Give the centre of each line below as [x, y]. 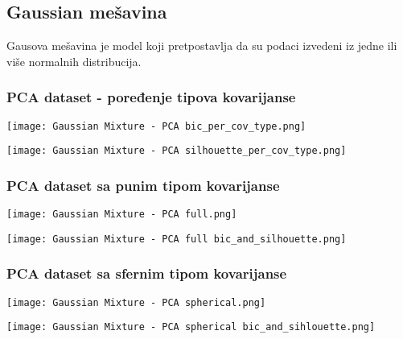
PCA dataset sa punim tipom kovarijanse [143, 185]
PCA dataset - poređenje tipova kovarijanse [151, 97]
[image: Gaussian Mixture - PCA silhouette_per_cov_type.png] [177, 151]
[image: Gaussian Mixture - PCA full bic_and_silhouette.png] [177, 239]
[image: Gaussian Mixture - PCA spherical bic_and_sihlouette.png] [191, 327]
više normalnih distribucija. [74, 61]
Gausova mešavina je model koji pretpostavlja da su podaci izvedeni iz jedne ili [202, 45]
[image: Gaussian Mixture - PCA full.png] [122, 215]
